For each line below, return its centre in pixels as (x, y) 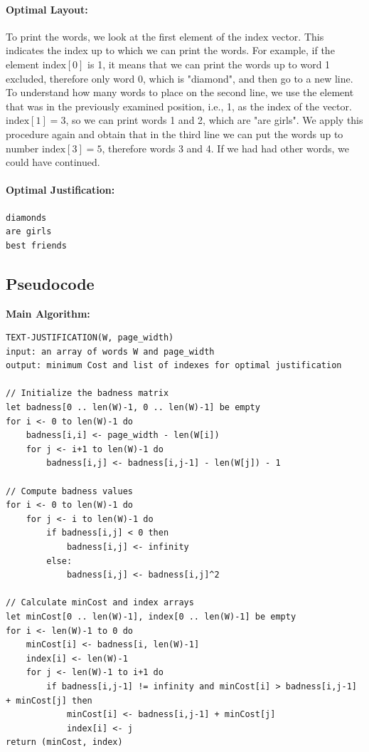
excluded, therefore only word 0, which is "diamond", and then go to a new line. (180, 78)
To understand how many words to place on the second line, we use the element (180, 92)
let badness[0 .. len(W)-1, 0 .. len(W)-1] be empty (133, 408)
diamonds (26, 218)
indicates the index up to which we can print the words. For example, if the (170, 50)
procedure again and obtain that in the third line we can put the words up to (175, 134)
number (22, 148)
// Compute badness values (69, 491)
